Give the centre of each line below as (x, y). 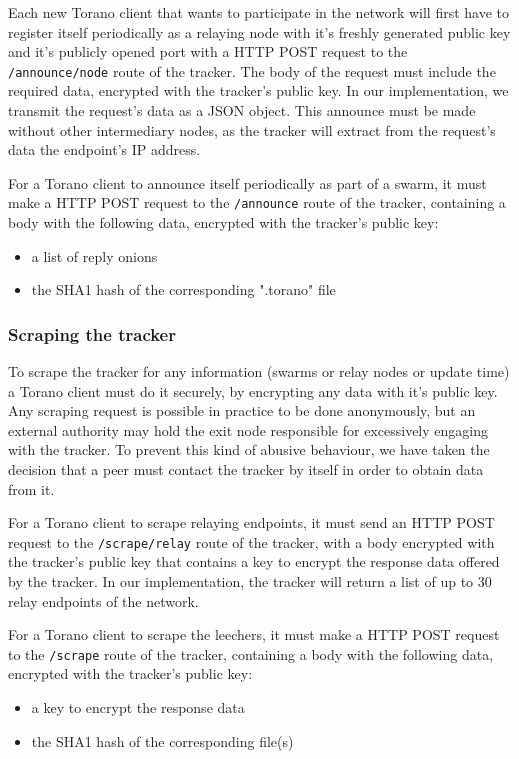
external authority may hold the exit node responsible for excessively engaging (248, 429)
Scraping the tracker (92, 333)
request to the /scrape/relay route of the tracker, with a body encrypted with (251, 541)
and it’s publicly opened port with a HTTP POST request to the (208, 51)
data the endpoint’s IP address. (104, 149)
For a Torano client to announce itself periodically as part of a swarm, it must (247, 182)
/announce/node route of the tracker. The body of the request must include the (252, 70)
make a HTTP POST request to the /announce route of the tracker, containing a (257, 202)
